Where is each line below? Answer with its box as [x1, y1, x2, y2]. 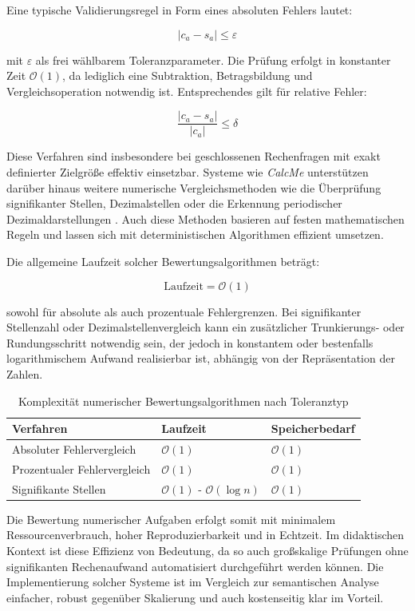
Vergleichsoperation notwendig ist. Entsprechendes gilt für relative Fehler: [6, 82, 367, 99]
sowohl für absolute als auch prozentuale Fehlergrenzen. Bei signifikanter [6, 303, 362, 319]
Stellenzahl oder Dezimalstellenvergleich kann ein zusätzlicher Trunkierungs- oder [6, 319, 405, 335]
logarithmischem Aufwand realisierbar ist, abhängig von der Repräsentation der [6, 350, 395, 367]
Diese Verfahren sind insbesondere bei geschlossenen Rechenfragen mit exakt [6, 148, 381, 165]
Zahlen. [6, 365, 43, 382]
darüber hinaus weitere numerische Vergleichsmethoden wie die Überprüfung [6, 179, 381, 196]
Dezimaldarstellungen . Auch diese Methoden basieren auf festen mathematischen [6, 210, 405, 227]
